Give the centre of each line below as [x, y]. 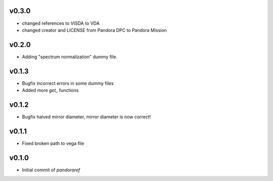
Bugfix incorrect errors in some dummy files [68, 83]
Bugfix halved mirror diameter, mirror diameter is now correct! [86, 117]
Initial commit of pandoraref [51, 170]
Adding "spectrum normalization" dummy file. [70, 57]
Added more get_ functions [50, 91]
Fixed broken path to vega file [53, 143]
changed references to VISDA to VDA [61, 23]
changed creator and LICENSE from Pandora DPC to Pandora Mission [94, 30]
